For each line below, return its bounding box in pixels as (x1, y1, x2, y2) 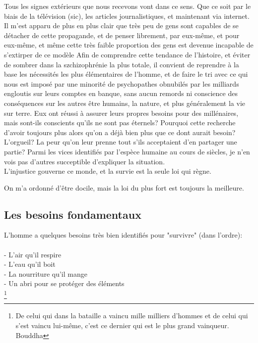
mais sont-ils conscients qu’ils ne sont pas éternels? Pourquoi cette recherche (4, 117, 236, 128)
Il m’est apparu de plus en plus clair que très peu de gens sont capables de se (4, 20, 239, 31)
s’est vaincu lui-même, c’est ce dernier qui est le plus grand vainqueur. (15, 320, 229, 330)
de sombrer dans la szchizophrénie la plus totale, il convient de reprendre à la (4, 59, 239, 69)
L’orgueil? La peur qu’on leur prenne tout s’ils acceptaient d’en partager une (4, 137, 237, 147)
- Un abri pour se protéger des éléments (4, 278, 125, 289)
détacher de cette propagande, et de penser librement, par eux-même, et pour (4, 30, 240, 40)
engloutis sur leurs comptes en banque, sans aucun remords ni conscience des (4, 88, 238, 98)
